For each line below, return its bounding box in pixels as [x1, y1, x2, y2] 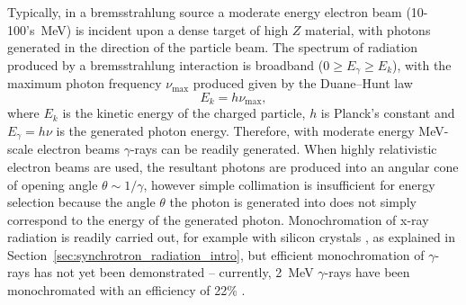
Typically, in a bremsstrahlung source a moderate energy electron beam [7, 3, 402, 21]
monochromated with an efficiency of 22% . [7, 281, 246, 300]
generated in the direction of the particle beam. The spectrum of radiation [7, 38, 418, 57]
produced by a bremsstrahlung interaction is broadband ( [7, 55, 324, 74]
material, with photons [305, 20, 431, 39]
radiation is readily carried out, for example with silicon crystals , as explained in [7, 228, 456, 247]
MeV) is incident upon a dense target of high [40, 20, 289, 39]
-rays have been [324, 263, 410, 282]
